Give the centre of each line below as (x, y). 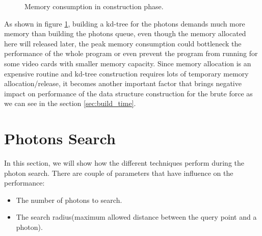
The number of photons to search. (69, 200)
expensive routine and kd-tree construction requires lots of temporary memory (126, 73)
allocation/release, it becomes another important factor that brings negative (123, 83)
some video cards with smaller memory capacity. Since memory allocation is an (128, 63)
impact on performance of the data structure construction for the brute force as (128, 93)
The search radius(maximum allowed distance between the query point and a (136, 217)
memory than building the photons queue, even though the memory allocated (125, 33)
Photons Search (60, 138)
